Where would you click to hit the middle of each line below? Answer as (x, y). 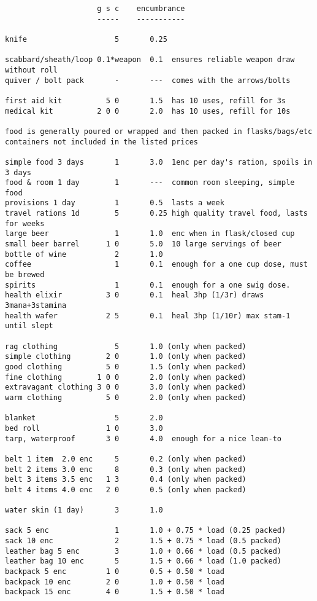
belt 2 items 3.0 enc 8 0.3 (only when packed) (126, 469)
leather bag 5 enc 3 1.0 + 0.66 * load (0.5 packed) (143, 551)
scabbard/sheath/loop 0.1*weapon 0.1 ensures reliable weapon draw (150, 60)
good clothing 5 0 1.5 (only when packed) (126, 367)
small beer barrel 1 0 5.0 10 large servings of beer (143, 244)
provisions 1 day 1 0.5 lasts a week (115, 203)
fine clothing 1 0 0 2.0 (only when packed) (126, 377)
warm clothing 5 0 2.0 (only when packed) (126, 397)
